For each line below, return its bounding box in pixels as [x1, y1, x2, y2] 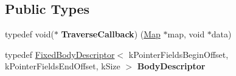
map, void [167, 28, 205, 40]
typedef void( [5, 28, 54, 40]
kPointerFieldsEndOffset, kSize [5, 60, 120, 72]
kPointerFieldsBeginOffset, [128, 48, 229, 60]
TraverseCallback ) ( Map [61, 28, 161, 40]
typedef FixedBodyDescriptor [5, 48, 115, 60]
